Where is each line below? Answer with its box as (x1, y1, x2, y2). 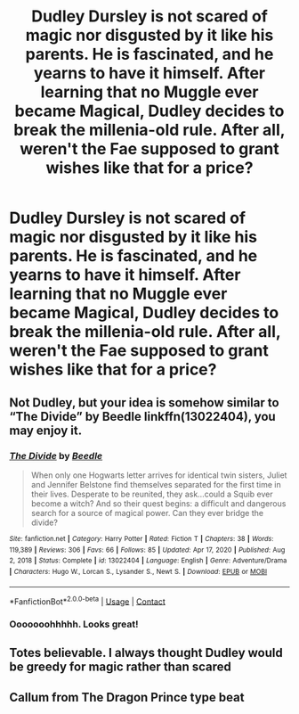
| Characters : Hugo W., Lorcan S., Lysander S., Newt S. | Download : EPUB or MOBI (9, 567, 268, 576)
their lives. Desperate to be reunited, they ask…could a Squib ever (30, 488, 273, 499)
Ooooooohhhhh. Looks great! (9, 618, 139, 630)
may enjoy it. (9, 423, 83, 438)
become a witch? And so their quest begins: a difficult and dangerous (30, 497, 287, 509)
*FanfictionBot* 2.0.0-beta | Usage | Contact (9, 595, 166, 607)
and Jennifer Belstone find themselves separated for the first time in (30, 479, 282, 489)
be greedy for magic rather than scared (9, 660, 231, 675)
